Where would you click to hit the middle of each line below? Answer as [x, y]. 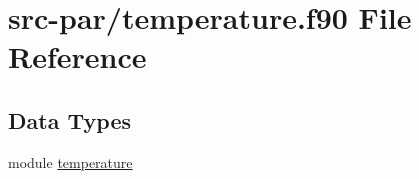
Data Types [69, 119]
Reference [77, 56]
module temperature [70, 161]
